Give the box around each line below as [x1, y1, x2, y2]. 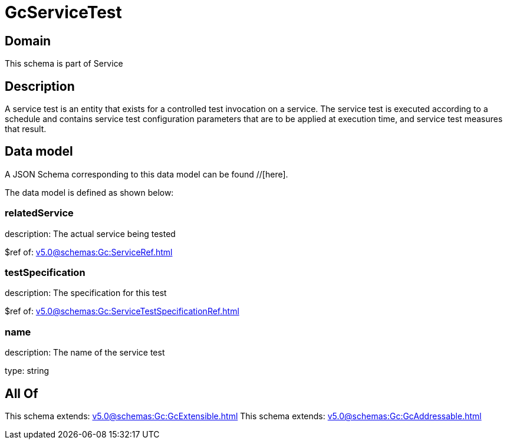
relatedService [5, 207, 74, 219]
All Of [5, 386, 38, 401]
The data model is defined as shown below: [5, 187, 174, 198]
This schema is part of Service [5, 58, 123, 69]
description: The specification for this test [5, 288, 167, 298]
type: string [5, 366, 50, 376]
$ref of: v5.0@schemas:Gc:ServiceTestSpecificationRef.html [5, 306, 239, 317]
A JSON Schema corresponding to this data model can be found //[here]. [5, 169, 288, 179]
